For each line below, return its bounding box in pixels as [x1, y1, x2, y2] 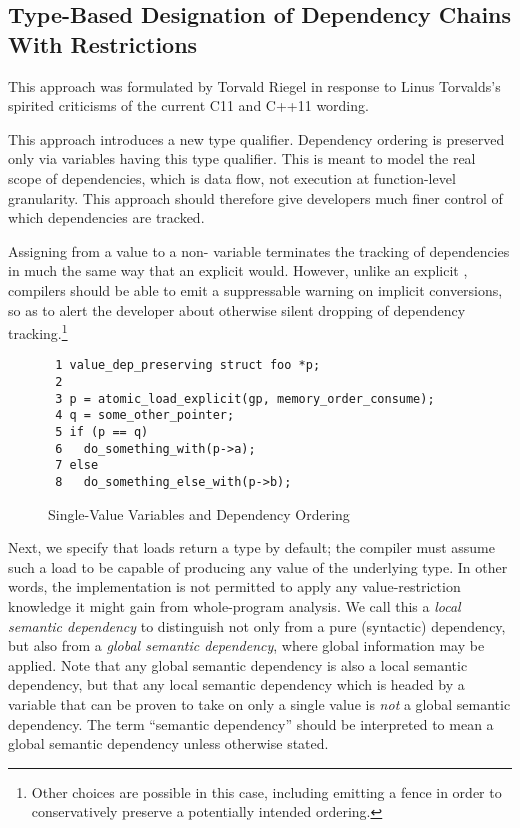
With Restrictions [8, 28, 198, 59]
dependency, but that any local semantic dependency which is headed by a [8, 674, 465, 695]
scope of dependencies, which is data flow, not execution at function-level [8, 167, 456, 188]
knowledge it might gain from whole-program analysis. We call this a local [8, 596, 461, 616]
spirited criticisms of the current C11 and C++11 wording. [8, 95, 369, 116]
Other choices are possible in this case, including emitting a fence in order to [31, 781, 502, 802]
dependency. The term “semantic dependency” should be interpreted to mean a [8, 713, 494, 734]
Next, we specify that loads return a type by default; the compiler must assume [8, 537, 495, 558]
